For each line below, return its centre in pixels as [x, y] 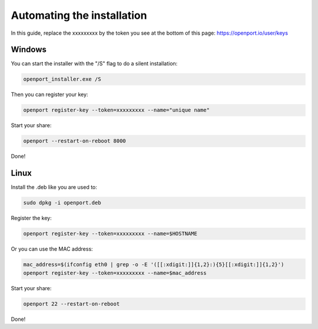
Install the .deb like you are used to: [54, 187]
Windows [29, 50]
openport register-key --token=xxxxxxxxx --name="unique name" [117, 110]
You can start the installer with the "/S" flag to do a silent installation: [94, 64]
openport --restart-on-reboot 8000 [74, 141]
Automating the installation [79, 15]
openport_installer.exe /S [62, 79]
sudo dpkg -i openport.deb [62, 203]
